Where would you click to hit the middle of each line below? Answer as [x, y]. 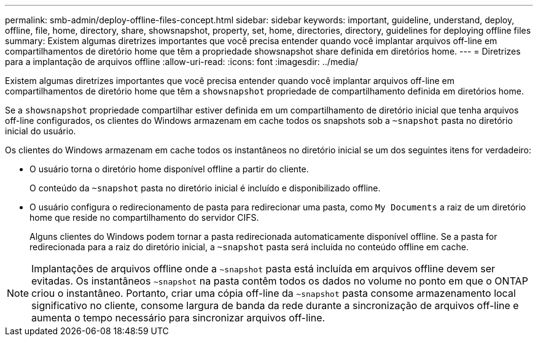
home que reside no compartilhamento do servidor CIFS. [144, 217]
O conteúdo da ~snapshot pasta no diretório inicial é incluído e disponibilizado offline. [205, 188]
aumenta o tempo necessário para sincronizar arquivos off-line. [178, 318]
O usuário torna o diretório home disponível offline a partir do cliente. [169, 169]
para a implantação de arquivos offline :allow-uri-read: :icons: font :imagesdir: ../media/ [182, 62]
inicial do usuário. [41, 131]
